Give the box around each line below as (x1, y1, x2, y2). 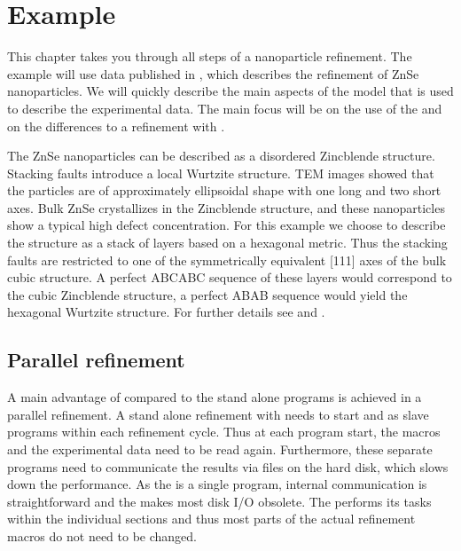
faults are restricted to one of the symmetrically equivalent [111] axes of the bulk (7, 250, 447, 269)
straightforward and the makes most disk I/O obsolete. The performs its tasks (7, 492, 432, 510)
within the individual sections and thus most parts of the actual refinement (7, 509, 416, 528)
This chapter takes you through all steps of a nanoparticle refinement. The (7, 47, 412, 66)
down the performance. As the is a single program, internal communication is (7, 475, 427, 493)
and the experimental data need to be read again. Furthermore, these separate (7, 440, 433, 459)
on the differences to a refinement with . (7, 116, 225, 135)
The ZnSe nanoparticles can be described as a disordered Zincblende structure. (7, 146, 435, 165)
